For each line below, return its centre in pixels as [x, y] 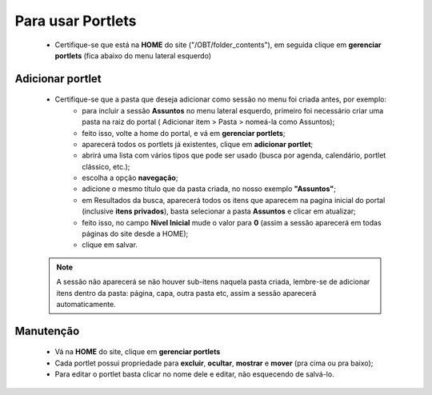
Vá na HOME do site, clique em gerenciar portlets [138, 352]
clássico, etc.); [106, 166]
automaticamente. [86, 304]
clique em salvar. [110, 245]
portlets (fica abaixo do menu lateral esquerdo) [133, 55]
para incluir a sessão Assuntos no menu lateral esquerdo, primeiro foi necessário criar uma [233, 110]
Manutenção [47, 331]
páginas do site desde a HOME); [135, 234]
